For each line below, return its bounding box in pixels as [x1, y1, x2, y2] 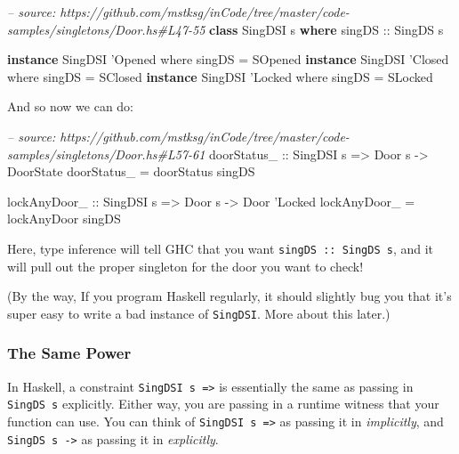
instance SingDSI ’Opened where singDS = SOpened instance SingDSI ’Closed [7, 50, 449, 69]
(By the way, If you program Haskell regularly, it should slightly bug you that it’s [7, 287, 452, 305]
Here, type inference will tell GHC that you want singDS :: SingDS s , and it [7, 239, 434, 257]
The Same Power [7, 342, 132, 364]
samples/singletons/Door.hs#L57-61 [7, 144, 205, 163]
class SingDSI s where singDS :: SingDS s [209, 20, 444, 38]
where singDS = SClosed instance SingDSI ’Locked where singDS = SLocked [7, 67, 433, 85]
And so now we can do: [7, 97, 134, 116]
